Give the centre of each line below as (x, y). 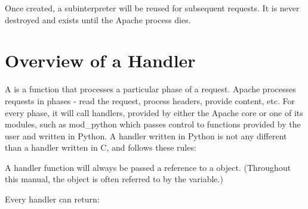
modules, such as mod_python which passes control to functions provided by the (153, 124)
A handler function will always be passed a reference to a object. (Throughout (148, 167)
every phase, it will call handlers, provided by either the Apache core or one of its (154, 112)
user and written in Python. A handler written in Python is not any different (146, 135)
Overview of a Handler (100, 60)
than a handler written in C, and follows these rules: (101, 147)
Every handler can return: (52, 199)
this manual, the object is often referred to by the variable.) (114, 179)
